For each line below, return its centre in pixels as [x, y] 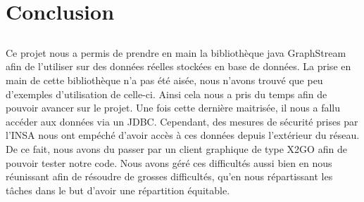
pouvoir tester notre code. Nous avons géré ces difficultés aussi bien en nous [169, 162]
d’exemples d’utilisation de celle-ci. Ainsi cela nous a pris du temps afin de [167, 94]
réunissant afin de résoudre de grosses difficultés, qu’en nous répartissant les [169, 176]
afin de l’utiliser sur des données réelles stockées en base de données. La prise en [178, 66]
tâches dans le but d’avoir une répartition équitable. [118, 190]
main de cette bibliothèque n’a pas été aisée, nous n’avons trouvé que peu [164, 80]
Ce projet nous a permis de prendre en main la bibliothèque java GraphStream [176, 52]
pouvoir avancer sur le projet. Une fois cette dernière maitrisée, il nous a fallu [173, 108]
